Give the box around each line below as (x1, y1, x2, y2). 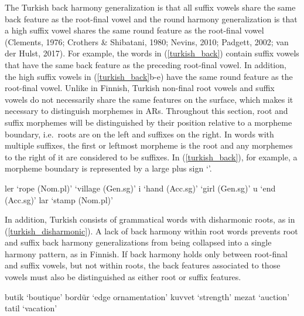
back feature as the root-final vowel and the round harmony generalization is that (5, 12, 298, 25)
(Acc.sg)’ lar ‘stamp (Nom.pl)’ (5, 193, 113, 206)
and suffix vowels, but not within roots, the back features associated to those (5, 259, 281, 271)
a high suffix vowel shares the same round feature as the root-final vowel (5, 24, 264, 36)
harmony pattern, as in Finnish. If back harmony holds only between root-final (5, 247, 288, 260)
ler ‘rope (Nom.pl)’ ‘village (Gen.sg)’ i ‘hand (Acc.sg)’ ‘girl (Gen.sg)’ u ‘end (5, 181, 276, 194)
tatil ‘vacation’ (5, 302, 57, 314)
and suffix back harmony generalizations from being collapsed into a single (5, 236, 272, 248)
